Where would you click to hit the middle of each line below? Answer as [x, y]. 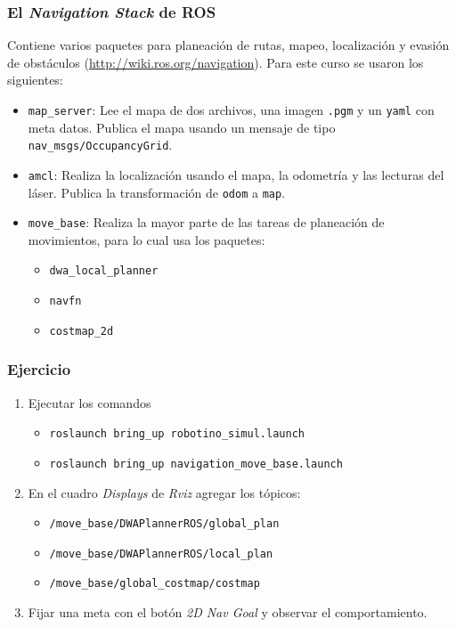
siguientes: [35, 80]
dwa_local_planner [104, 271]
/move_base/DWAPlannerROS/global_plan [164, 524]
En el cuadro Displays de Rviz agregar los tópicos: [164, 492]
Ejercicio [39, 369]
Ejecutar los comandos [90, 402]
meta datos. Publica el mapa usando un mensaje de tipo [182, 127]
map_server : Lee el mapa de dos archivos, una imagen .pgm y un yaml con [231, 110]
